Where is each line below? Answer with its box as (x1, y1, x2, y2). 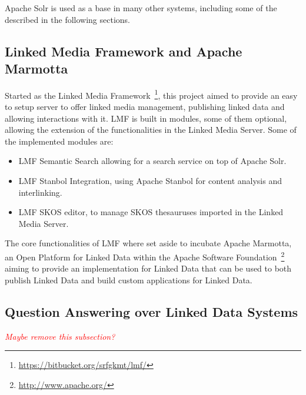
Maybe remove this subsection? (5, 330, 115, 342)
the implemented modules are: (5, 135, 114, 147)
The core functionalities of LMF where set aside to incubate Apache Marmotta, (5, 237, 292, 249)
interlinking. (18, 186, 62, 198)
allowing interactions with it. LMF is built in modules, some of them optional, (5, 112, 287, 124)
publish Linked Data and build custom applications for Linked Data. (5, 273, 252, 286)
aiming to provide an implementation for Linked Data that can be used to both (5, 262, 292, 275)
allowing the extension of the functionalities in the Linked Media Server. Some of (5, 123, 297, 136)
